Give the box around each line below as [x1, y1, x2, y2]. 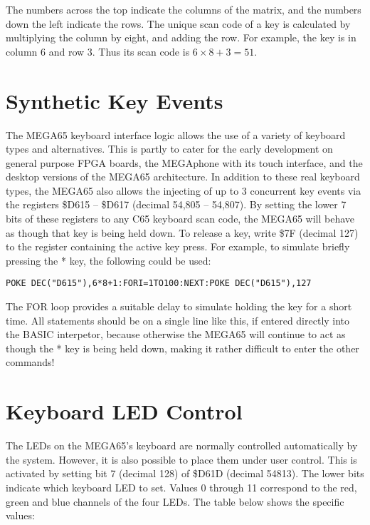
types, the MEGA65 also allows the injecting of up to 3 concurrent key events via [6, 183, 361, 198]
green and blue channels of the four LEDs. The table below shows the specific [6, 494, 344, 509]
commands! [6, 355, 55, 369]
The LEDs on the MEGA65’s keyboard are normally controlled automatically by [6, 438, 358, 453]
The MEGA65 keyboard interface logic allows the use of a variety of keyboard [6, 127, 346, 142]
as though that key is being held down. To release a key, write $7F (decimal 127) [6, 225, 359, 240]
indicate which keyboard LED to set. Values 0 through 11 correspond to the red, [6, 479, 357, 494]
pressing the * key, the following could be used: [6, 253, 211, 267]
